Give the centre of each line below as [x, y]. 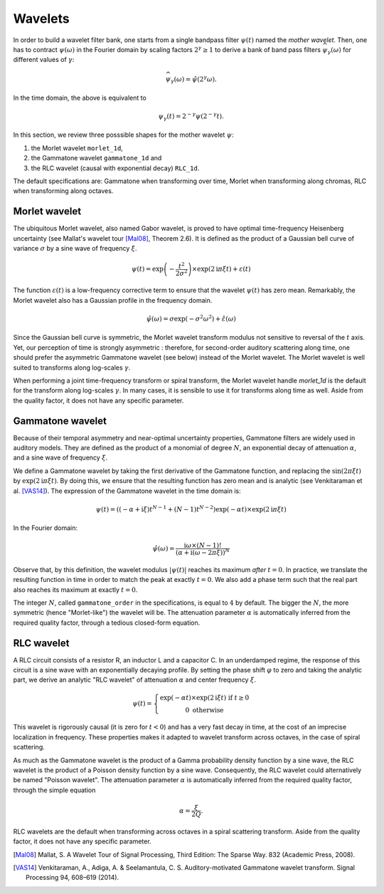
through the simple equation [54, 790]
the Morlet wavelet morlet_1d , [77, 148]
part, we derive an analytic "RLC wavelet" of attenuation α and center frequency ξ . [134, 680]
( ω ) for [341, 49]
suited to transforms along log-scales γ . [72, 368]
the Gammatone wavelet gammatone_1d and [96, 158]
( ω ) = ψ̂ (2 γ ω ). [195, 78]
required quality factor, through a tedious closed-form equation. [107, 623]
